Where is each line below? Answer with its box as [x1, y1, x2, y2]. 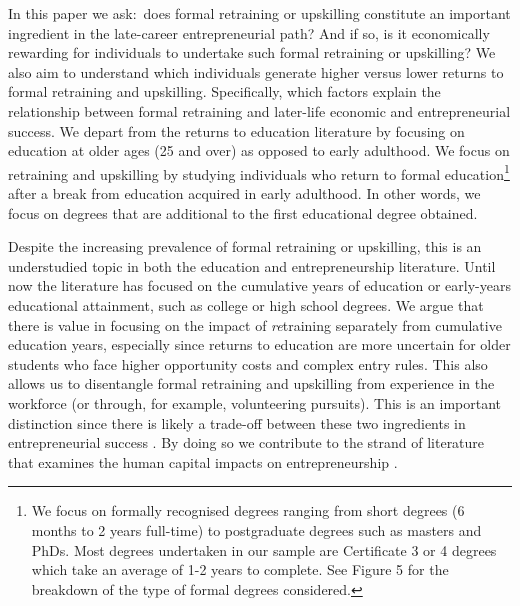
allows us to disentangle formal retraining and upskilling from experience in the [8, 373, 495, 394]
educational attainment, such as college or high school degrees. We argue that [8, 294, 484, 315]
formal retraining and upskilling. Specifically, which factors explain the [8, 81, 441, 102]
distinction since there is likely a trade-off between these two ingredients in [8, 412, 466, 433]
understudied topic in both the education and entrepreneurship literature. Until [8, 255, 496, 276]
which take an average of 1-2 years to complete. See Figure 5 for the [31, 559, 449, 580]
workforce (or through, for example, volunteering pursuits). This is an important [8, 392, 502, 413]
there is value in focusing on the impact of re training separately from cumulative [8, 314, 502, 335]
